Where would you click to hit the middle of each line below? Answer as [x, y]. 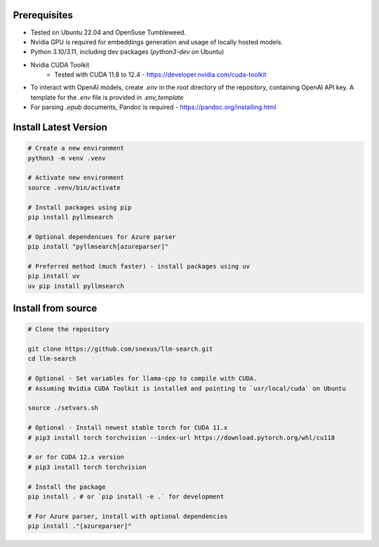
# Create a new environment [76, 148]
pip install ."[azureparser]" [80, 526]
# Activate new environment [76, 178]
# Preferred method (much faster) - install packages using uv [139, 266]
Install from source [55, 308]
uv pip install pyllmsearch [76, 286]
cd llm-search [52, 359]
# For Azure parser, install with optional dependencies [128, 516]
